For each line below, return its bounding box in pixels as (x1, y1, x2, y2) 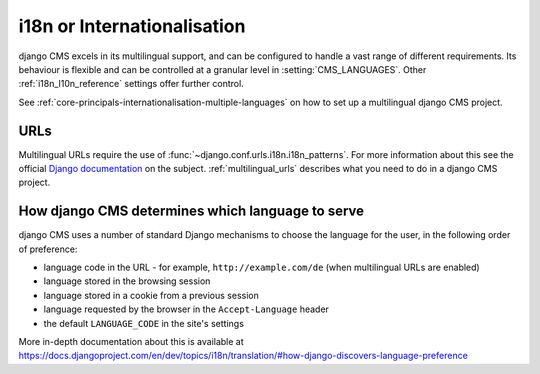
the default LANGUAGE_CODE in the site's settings (43, 317, 245, 329)
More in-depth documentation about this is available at (18, 336, 244, 348)
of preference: (18, 243, 78, 255)
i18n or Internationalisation (18, 15, 246, 37)
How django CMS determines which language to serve (18, 203, 365, 220)
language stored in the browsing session (43, 275, 211, 287)
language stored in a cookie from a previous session (43, 289, 259, 301)
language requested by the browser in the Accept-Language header (43, 303, 330, 315)
